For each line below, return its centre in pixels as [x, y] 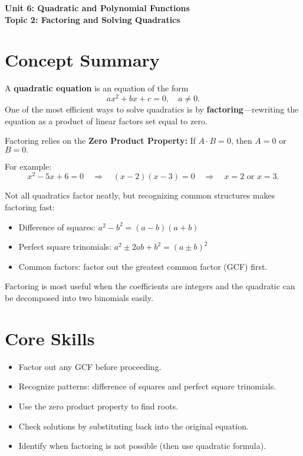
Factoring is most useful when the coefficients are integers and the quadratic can [150, 286]
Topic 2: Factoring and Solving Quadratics [93, 19]
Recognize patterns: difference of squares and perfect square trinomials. [147, 386]
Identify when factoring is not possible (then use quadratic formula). [142, 446]
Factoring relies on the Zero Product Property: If [100, 141]
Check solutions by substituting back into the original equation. [134, 426]
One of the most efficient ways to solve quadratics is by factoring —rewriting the [152, 109]
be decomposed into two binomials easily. [79, 298]
